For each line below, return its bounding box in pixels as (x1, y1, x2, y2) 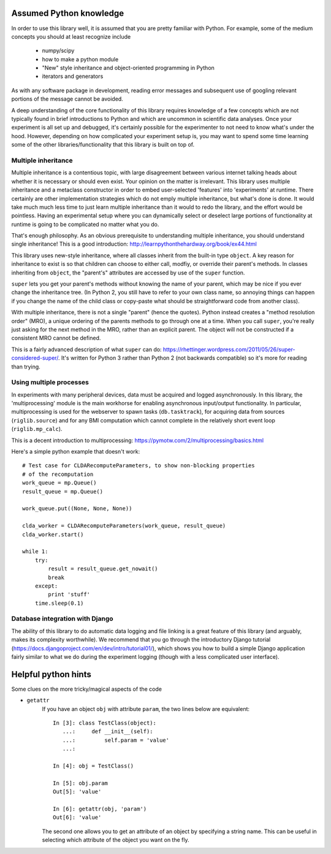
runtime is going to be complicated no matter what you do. (11, 220, 159, 228)
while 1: (22, 548, 48, 555)
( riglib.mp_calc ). (11, 425, 63, 433)
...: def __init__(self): (62, 728, 153, 735)
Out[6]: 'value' (53, 814, 102, 821)
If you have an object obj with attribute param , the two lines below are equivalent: (42, 705, 250, 712)
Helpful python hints (11, 669, 91, 680)
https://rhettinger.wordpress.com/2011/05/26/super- (162, 346, 295, 353)
